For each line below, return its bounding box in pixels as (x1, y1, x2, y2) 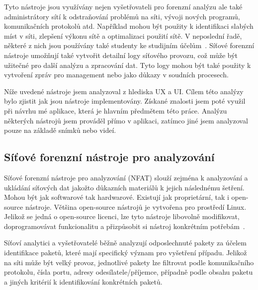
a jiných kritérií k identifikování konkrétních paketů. (4, 276, 163, 287)
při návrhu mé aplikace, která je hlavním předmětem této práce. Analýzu (4, 105, 227, 116)
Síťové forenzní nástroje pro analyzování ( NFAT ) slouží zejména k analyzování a (4, 172, 248, 182)
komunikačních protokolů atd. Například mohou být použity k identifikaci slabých (4, 21, 254, 31)
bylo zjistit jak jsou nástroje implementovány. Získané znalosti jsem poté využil (4, 96, 246, 106)
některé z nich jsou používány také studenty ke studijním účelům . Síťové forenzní (4, 40, 255, 51)
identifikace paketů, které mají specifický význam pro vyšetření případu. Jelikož (4, 247, 247, 258)
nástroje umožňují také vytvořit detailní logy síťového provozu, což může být (4, 50, 238, 60)
